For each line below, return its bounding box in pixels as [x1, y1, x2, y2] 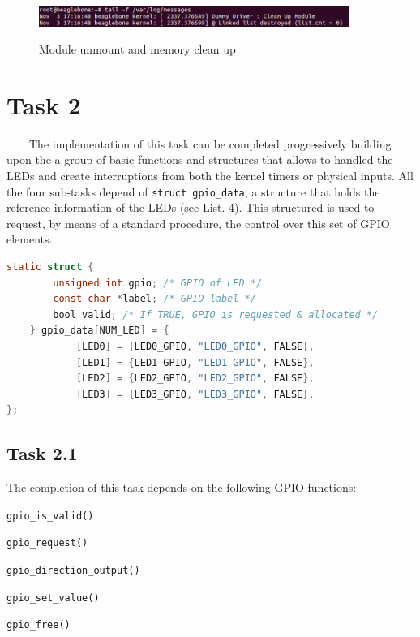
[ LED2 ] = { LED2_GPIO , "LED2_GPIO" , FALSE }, [75, 372, 315, 385]
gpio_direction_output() [6, 565, 140, 577]
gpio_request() [6, 537, 88, 549]
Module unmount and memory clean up [39, 41, 236, 58]
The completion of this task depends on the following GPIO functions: [6, 479, 357, 496]
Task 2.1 [6, 441, 78, 466]
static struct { [6, 261, 94, 273]
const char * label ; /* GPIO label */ [53, 293, 256, 305]
